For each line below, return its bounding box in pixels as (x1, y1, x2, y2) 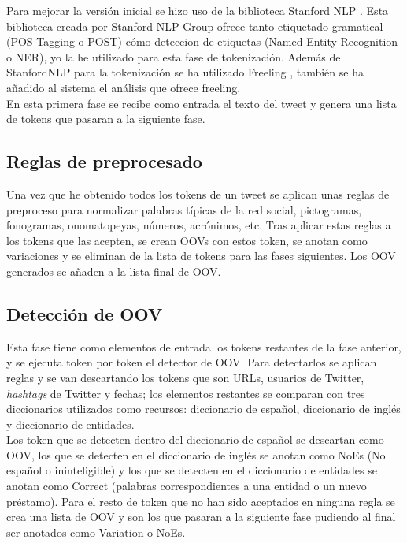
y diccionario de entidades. (6, 415, 135, 432)
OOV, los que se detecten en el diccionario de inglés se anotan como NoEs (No (6, 446, 386, 463)
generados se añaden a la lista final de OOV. (6, 262, 221, 279)
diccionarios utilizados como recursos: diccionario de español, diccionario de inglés (6, 400, 401, 417)
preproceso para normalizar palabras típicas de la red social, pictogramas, (6, 201, 362, 218)
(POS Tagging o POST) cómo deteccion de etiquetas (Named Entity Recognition (6, 33, 398, 50)
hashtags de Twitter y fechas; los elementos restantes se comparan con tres (6, 385, 365, 401)
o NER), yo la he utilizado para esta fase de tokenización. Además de (6, 48, 341, 65)
